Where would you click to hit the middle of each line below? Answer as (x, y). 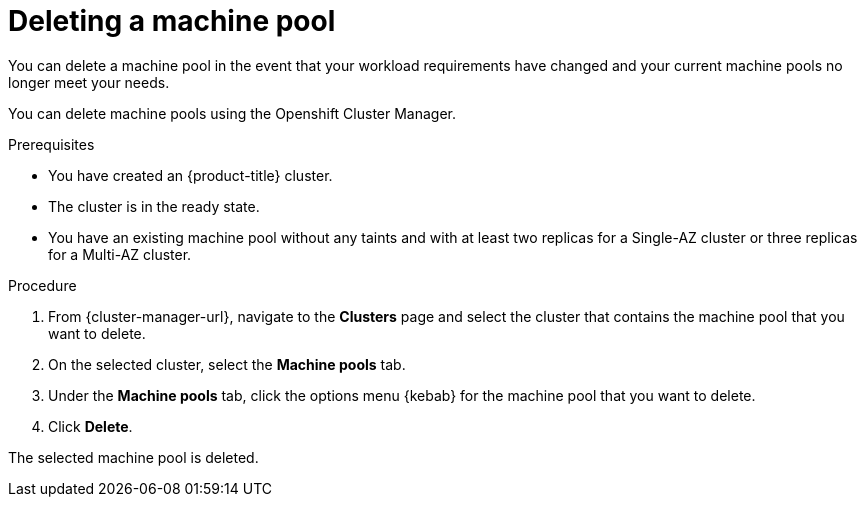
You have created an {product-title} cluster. (190, 175)
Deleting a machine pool (172, 21)
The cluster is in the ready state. (154, 206)
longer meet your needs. (89, 82)
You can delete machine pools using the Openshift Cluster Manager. (232, 113)
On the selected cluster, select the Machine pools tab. (227, 364)
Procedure (42, 285)
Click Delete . (90, 426)
